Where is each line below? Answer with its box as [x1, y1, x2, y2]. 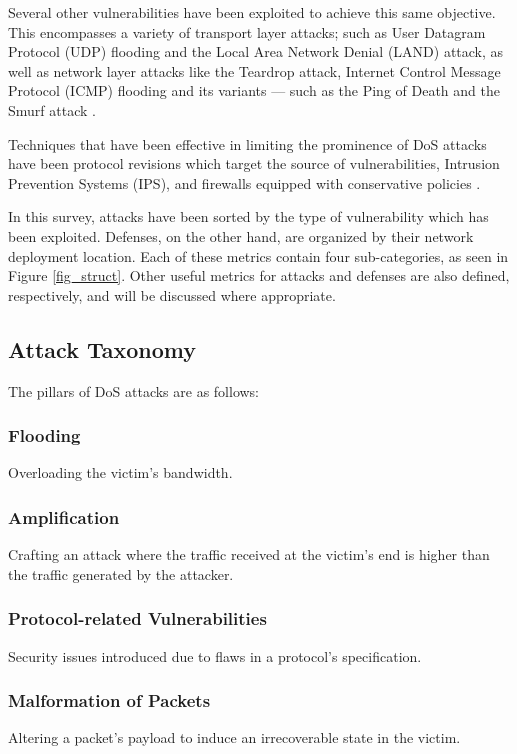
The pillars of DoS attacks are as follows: [8, 380, 260, 401]
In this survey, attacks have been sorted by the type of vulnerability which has [8, 206, 489, 227]
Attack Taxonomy [8, 333, 196, 364]
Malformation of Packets [8, 688, 211, 713]
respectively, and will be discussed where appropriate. [8, 284, 336, 305]
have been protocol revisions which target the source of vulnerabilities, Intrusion [8, 153, 500, 174]
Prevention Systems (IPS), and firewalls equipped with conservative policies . [8, 172, 481, 193]
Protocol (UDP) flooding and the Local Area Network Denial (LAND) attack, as [8, 41, 504, 62]
